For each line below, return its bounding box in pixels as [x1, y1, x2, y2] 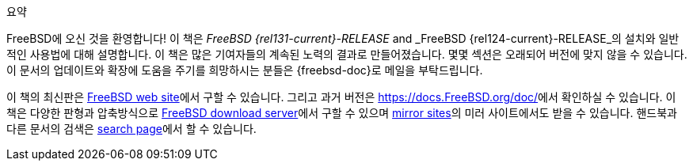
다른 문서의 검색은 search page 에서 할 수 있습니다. [6, 122, 257, 135]
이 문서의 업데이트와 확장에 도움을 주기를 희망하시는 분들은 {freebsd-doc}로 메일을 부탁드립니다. [6, 63, 483, 77]
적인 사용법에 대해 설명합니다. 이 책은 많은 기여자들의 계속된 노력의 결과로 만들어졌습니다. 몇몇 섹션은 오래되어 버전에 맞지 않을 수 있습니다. [6, 47, 687, 61]
